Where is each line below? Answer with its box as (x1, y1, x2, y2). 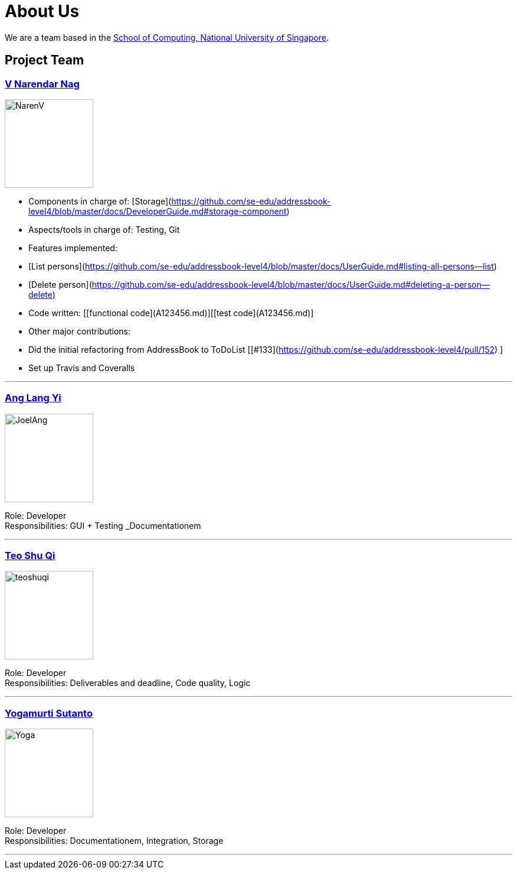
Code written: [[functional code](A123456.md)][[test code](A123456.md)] (28, 307, 314, 318)
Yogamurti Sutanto (5, 707, 93, 719)
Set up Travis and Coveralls (28, 362, 135, 373)
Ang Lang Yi (5, 392, 61, 404)
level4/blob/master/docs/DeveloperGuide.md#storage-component (28, 206, 287, 216)
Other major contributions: (28, 326, 131, 336)
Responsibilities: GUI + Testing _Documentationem (5, 520, 201, 531)
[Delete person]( (28, 279, 92, 290)
